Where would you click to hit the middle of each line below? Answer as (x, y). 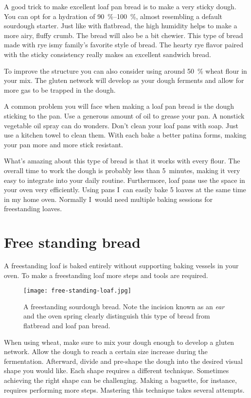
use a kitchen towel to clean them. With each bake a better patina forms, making (125, 135)
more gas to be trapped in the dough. (60, 90)
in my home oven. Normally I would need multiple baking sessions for (108, 199)
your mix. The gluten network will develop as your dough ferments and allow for (124, 80)
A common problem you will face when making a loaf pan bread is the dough (119, 106)
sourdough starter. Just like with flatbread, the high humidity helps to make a (121, 26)
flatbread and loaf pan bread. (67, 326)
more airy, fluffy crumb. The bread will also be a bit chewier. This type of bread (124, 35)
